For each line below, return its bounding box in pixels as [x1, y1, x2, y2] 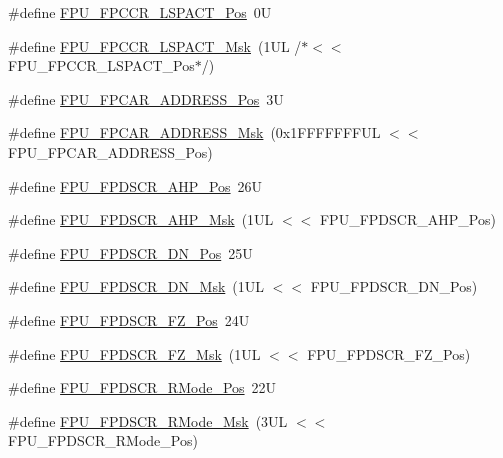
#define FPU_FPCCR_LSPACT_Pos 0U [8, 2, 272, 22]
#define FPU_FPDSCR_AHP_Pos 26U [8, 175, 263, 196]
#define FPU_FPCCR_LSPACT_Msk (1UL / [8, 35, 302, 56]
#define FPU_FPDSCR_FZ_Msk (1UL [8, 343, 261, 364]
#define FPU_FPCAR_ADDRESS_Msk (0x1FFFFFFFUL [8, 122, 381, 143]
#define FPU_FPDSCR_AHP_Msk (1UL [8, 209, 274, 230]
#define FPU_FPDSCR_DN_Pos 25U [8, 242, 253, 263]
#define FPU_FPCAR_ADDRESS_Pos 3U [8, 88, 284, 109]
